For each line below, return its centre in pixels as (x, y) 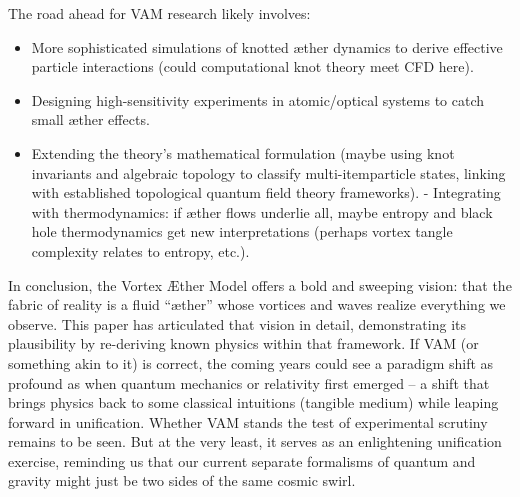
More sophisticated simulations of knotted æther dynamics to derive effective (267, 46)
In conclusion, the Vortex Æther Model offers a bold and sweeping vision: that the (260, 284)
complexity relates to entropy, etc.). (140, 250)
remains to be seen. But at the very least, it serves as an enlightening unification (255, 441)
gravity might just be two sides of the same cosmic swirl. (182, 480)
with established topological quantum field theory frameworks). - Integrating (266, 192)
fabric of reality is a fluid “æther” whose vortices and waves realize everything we (257, 304)
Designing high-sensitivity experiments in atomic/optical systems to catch (258, 99)
